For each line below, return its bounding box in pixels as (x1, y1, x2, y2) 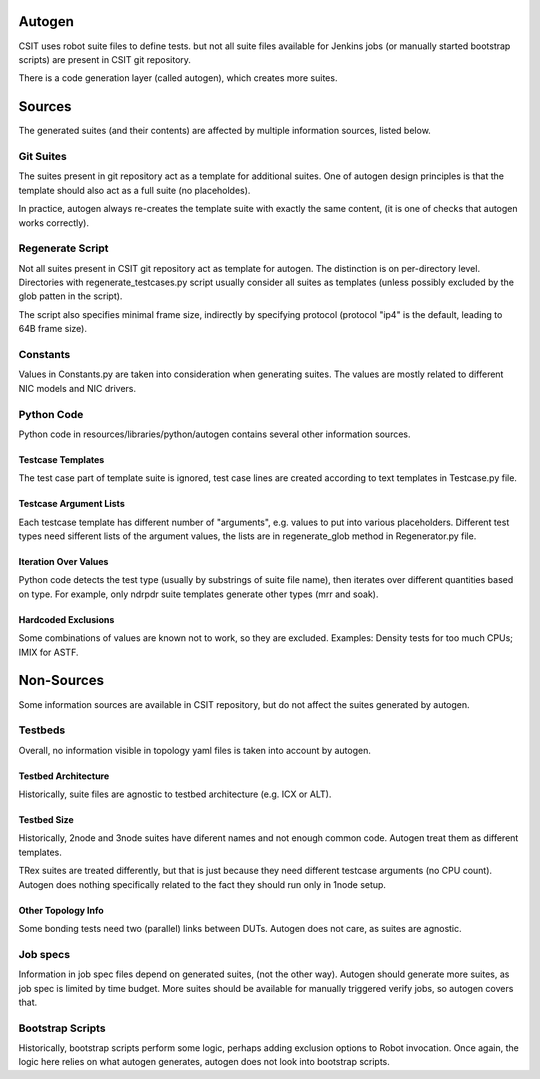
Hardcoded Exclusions (18, 613, 115, 625)
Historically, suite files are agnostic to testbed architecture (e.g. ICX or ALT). (18, 788, 332, 800)
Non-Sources (18, 672, 105, 689)
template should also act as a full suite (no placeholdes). (18, 184, 251, 196)
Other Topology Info (18, 904, 104, 916)
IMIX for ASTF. (18, 646, 79, 658)
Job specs (18, 947, 70, 961)
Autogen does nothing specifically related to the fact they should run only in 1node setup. (18, 878, 387, 890)
